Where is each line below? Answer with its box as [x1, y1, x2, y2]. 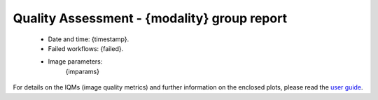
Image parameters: [48, 57, 103, 66]
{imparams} [65, 67, 99, 76]
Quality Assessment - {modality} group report [13, 10, 287, 26]
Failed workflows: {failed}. [48, 44, 124, 52]
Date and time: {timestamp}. [48, 35, 129, 43]
